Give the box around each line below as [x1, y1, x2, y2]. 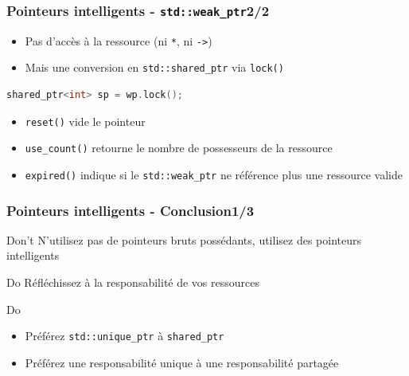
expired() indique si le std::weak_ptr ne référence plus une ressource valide [25, 166, 403, 182]
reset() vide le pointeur [25, 112, 146, 129]
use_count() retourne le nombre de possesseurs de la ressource [25, 139, 333, 156]
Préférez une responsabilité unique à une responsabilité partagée [25, 354, 339, 370]
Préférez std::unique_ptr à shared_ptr [25, 327, 224, 344]
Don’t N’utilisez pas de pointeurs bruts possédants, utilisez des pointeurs [6, 231, 361, 248]
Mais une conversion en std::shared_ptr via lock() [25, 59, 284, 76]
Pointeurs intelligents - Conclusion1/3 [6, 200, 255, 220]
